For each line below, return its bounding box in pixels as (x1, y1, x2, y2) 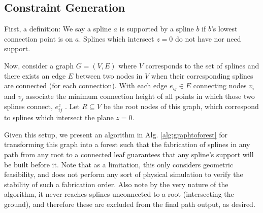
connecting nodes (193, 80, 247, 91)
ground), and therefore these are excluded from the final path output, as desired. (4, 198, 255, 209)
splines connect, (4, 101, 53, 112)
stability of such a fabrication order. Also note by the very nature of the (4, 179, 228, 189)
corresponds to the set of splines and (145, 60, 259, 70)
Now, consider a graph (4, 60, 74, 70)
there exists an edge (4, 70, 66, 81)
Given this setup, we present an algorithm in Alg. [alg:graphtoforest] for (4, 129, 228, 139)
